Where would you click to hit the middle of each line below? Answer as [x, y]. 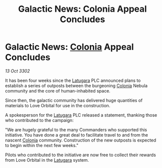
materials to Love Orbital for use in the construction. [58, 105]
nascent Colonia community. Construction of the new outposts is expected [81, 140]
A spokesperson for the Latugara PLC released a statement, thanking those [81, 115]
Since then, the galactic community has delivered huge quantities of [74, 100]
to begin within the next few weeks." [42, 145]
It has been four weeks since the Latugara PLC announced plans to [73, 80]
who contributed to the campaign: [39, 120]
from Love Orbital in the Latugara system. [47, 160]
